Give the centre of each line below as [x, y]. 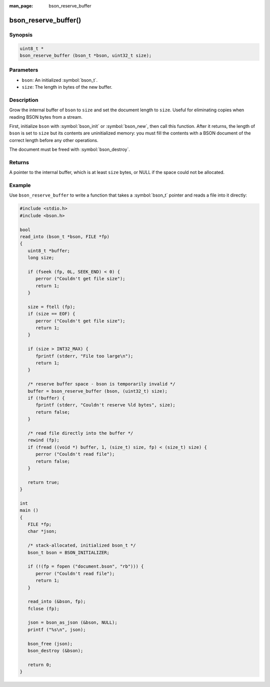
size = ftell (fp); [51, 307]
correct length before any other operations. [54, 140]
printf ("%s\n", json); [57, 630]
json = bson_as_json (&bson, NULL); [72, 623]
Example [20, 186]
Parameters [24, 70]
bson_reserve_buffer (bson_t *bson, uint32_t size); [86, 55]
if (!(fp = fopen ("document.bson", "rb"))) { [86, 566]
